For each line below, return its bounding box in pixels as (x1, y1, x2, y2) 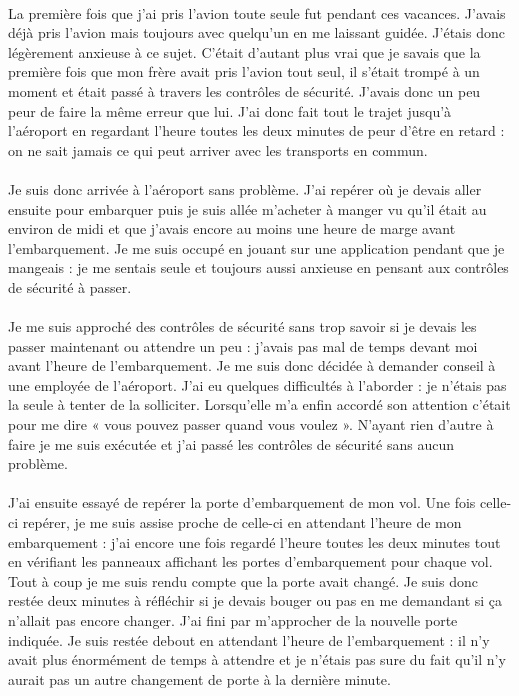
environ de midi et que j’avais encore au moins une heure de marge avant (8, 218, 456, 239)
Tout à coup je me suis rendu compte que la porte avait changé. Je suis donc (8, 570, 478, 591)
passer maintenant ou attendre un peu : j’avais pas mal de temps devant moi (8, 335, 478, 356)
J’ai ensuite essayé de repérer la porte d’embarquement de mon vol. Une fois (8, 492, 476, 513)
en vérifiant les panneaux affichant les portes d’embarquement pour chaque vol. (8, 551, 493, 572)
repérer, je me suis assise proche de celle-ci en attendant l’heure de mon (22, 512, 462, 533)
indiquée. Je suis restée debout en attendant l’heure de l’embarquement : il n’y (8, 629, 490, 650)
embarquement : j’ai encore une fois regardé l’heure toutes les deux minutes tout (8, 531, 501, 552)
